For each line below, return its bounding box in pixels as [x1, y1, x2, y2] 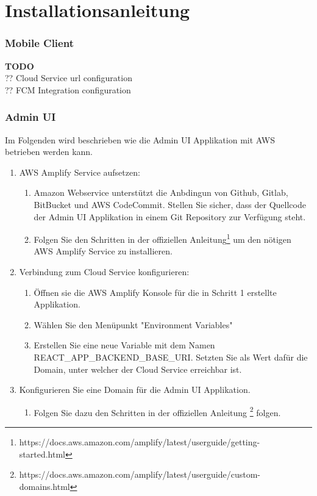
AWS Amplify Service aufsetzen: [19, 165, 140, 178]
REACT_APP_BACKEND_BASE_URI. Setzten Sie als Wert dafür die [34, 350, 308, 363]
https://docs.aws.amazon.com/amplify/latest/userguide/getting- [19, 436, 260, 448]
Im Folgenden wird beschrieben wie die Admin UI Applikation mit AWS [5, 133, 275, 146]
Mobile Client [5, 35, 74, 51]
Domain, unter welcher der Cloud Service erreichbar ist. [34, 362, 242, 375]
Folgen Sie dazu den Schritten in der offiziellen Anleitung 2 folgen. [34, 404, 281, 419]
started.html [19, 447, 65, 460]
